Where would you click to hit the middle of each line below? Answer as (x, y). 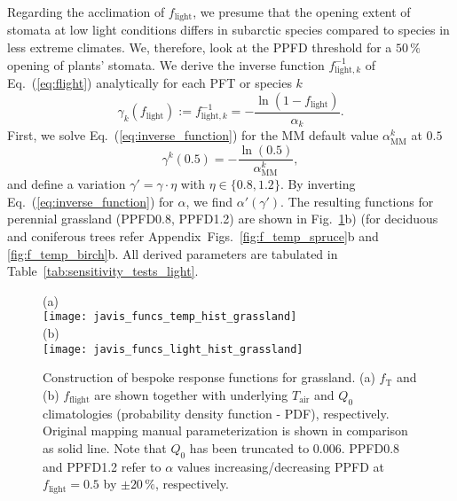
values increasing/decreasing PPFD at (281, 466)
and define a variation (67, 184)
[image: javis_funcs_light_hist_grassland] (173, 349)
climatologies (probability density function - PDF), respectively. (216, 413)
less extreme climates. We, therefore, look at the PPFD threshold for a (200, 47)
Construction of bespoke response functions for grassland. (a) (209, 377)
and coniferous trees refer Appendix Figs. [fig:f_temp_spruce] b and (193, 235)
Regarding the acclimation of (86, 12)
